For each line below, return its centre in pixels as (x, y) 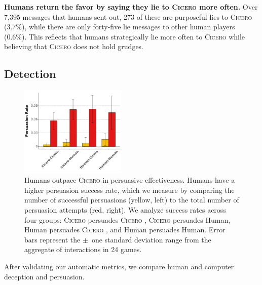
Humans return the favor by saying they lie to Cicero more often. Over (131, 7)
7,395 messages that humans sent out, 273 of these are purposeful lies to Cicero (128, 16)
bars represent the (52, 239)
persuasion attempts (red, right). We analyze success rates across (125, 209)
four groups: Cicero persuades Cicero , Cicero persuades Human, (127, 219)
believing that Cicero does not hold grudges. (74, 46)
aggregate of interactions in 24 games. (83, 249)
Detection (30, 74)
